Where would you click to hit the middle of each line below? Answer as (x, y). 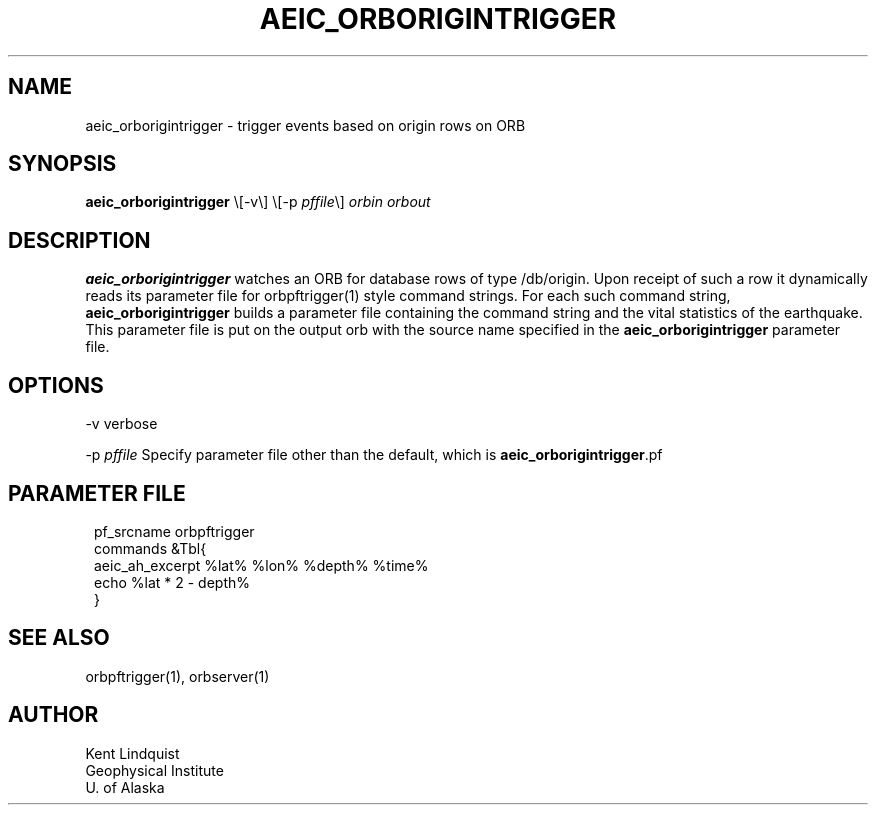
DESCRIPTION (79, 240)
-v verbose (121, 424)
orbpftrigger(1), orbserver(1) (177, 676)
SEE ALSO (59, 638)
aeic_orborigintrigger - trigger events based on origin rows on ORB (305, 125)
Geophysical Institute (154, 770)
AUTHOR (53, 715)
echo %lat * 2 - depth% (172, 582)
